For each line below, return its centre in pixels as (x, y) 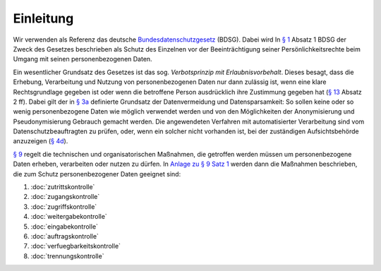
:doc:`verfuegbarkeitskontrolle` (76, 246)
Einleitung (43, 18)
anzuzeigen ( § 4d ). (41, 141)
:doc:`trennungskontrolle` (67, 256)
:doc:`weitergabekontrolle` (69, 217)
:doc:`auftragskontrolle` (65, 236)
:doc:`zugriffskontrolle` (64, 206)
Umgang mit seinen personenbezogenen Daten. (83, 59)
